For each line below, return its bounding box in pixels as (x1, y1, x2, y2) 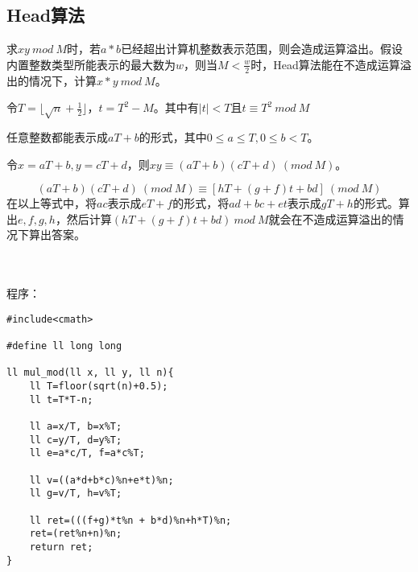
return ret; (29, 541, 93, 553)
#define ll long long (6, 340, 122, 352)
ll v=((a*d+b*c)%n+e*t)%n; (29, 474, 174, 486)
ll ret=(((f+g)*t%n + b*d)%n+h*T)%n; (29, 514, 232, 526)
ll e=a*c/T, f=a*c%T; (29, 447, 145, 459)
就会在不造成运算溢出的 (268, 210, 393, 227)
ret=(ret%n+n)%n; (29, 528, 122, 540)
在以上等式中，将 (6, 195, 97, 212)
